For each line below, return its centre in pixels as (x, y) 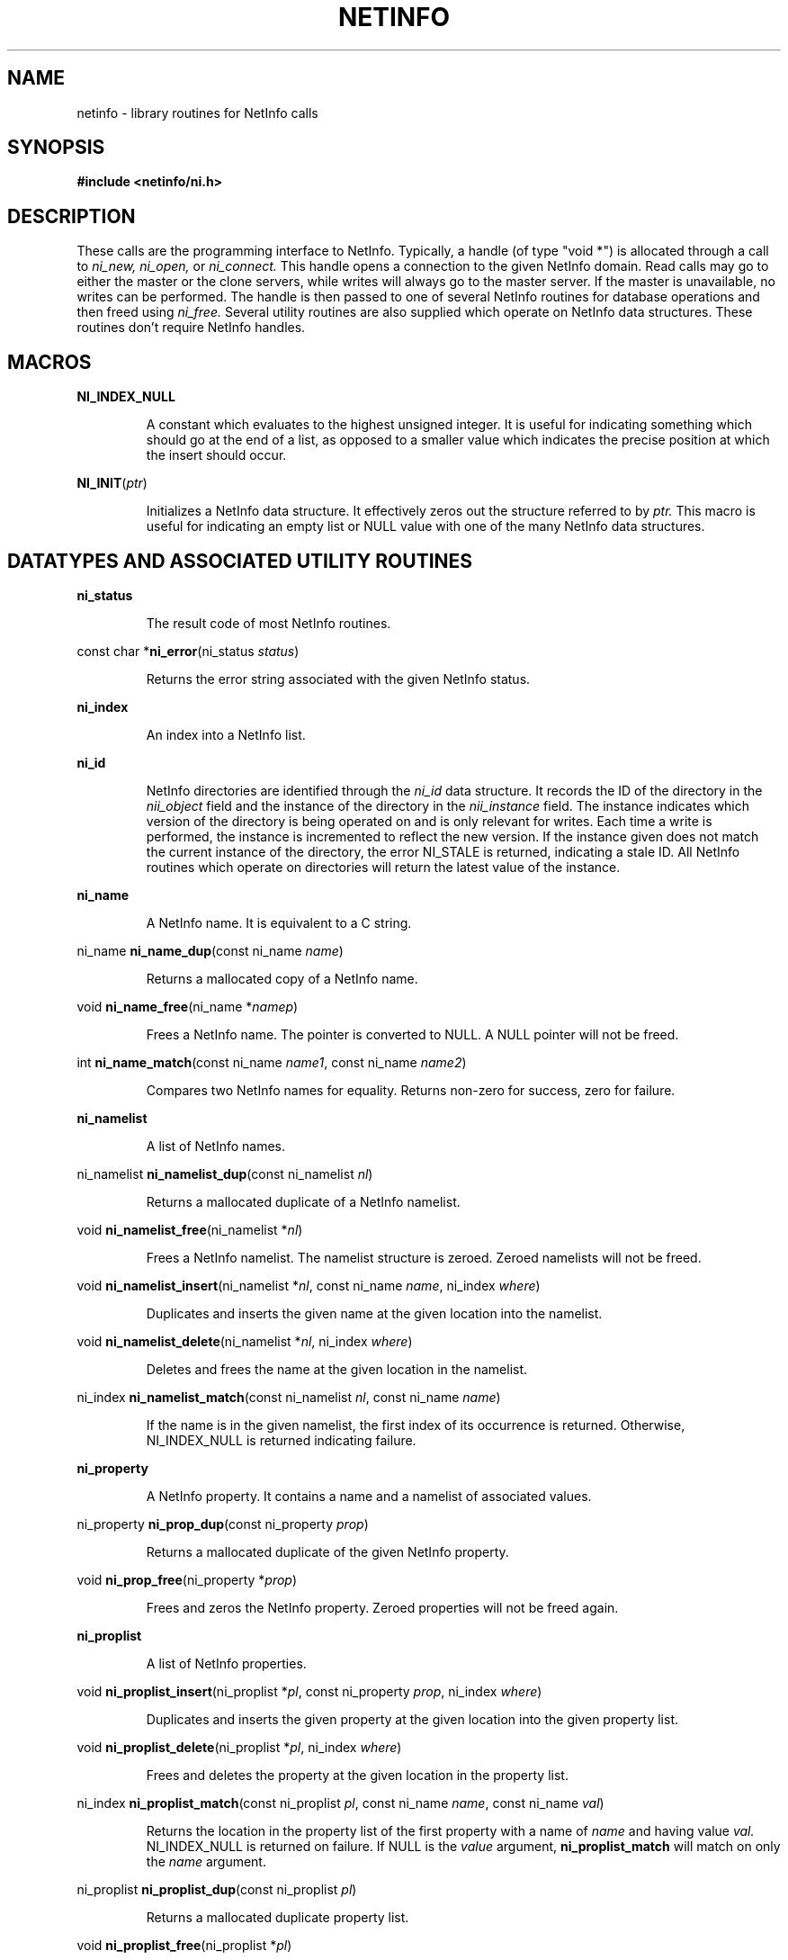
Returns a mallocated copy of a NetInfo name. (282, 978)
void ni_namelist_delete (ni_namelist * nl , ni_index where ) (245, 1341)
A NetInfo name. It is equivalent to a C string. (279, 922)
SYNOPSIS (56, 148)
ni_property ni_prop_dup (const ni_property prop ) (223, 1524)
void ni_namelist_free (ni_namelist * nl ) (190, 1229)
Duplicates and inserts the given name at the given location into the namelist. (374, 1313)
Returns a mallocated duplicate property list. (278, 1917)
